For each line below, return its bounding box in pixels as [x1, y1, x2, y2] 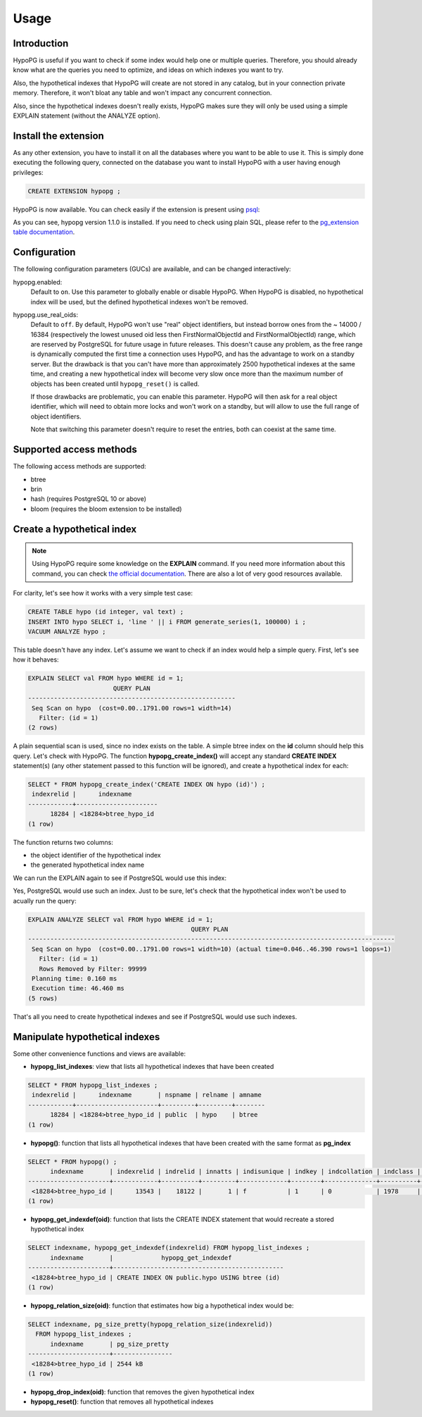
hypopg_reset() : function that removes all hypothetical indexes [30, 1397, 214, 1406]
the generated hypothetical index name [30, 860, 144, 870]
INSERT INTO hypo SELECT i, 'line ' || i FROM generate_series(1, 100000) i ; [27, 617, 306, 626]
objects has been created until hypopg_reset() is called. [30, 379, 200, 388]
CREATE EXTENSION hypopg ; [27, 187, 121, 195]
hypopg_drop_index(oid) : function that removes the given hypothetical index [30, 1387, 255, 1396]
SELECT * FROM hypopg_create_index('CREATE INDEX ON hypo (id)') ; [27, 781, 266, 788]
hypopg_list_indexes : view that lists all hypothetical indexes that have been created [30, 1062, 274, 1070]
